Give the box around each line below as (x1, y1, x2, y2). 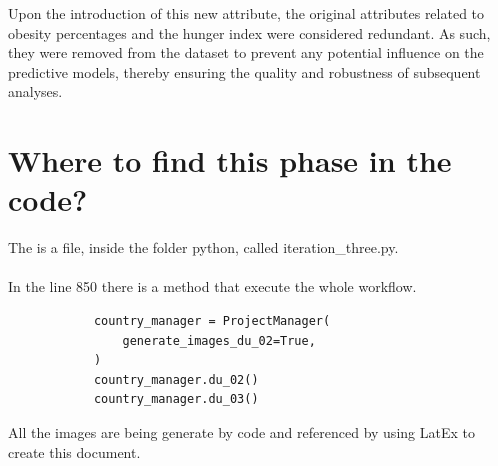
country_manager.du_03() (93, 392, 259, 407)
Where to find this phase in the (8, 140, 452, 181)
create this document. (8, 441, 141, 462)
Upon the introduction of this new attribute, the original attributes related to (8, 3, 485, 23)
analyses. (8, 81, 63, 102)
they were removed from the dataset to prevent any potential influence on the (8, 42, 484, 63)
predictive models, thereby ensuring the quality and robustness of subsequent (8, 61, 481, 82)
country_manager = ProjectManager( (93, 314, 331, 329)
